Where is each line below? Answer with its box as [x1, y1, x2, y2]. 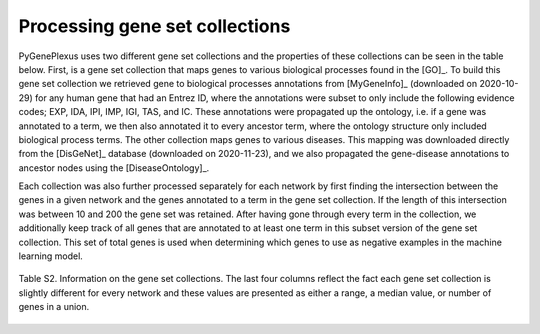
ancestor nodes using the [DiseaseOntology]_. [18, 161, 210, 174]
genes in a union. [18, 301, 90, 313]
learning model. [18, 250, 84, 262]
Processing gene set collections [18, 15, 291, 37]
